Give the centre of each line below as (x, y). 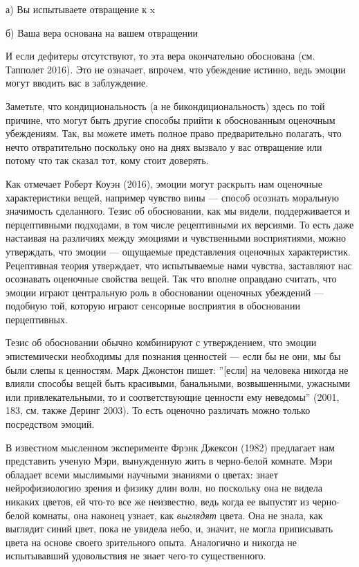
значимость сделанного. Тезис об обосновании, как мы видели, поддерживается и (178, 211)
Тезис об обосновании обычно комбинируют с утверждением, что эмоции (161, 342)
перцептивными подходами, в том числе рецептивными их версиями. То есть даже (180, 224)
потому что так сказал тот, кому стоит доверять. (107, 160)
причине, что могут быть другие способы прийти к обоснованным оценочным (171, 119)
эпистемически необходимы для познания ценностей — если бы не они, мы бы (173, 356)
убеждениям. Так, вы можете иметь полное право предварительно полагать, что (174, 133)
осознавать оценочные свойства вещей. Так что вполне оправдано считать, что (171, 279)
